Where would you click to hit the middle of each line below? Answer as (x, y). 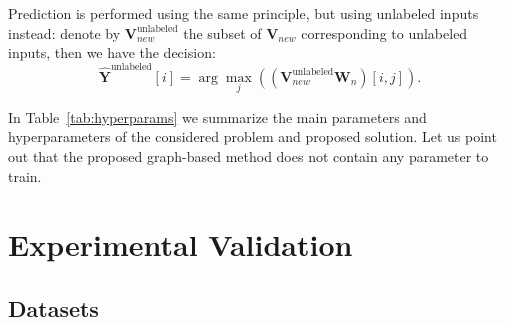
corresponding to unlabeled (384, 32)
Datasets (53, 307)
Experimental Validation (180, 244)
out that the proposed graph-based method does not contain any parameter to (248, 155)
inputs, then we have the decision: (112, 52)
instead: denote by (64, 32)
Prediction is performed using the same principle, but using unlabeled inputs (243, 13)
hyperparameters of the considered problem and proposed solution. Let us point (252, 136)
